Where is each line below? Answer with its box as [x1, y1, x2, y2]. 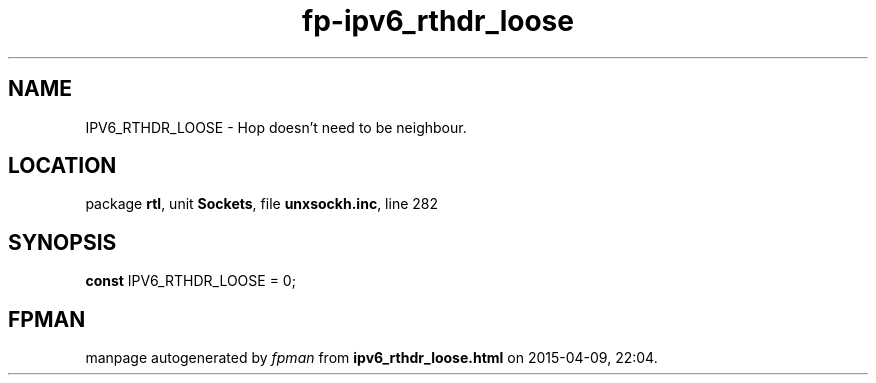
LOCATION [8, 153, 117, 179]
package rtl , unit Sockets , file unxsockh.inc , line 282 [85, 195, 438, 213]
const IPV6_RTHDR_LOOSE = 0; [85, 272, 296, 290]
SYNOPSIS [8, 229, 117, 255]
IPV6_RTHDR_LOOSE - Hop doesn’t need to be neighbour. [85, 118, 467, 136]
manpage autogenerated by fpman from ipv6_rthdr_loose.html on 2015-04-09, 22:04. [85, 349, 658, 367]
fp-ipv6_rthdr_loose [302, 4, 574, 38]
